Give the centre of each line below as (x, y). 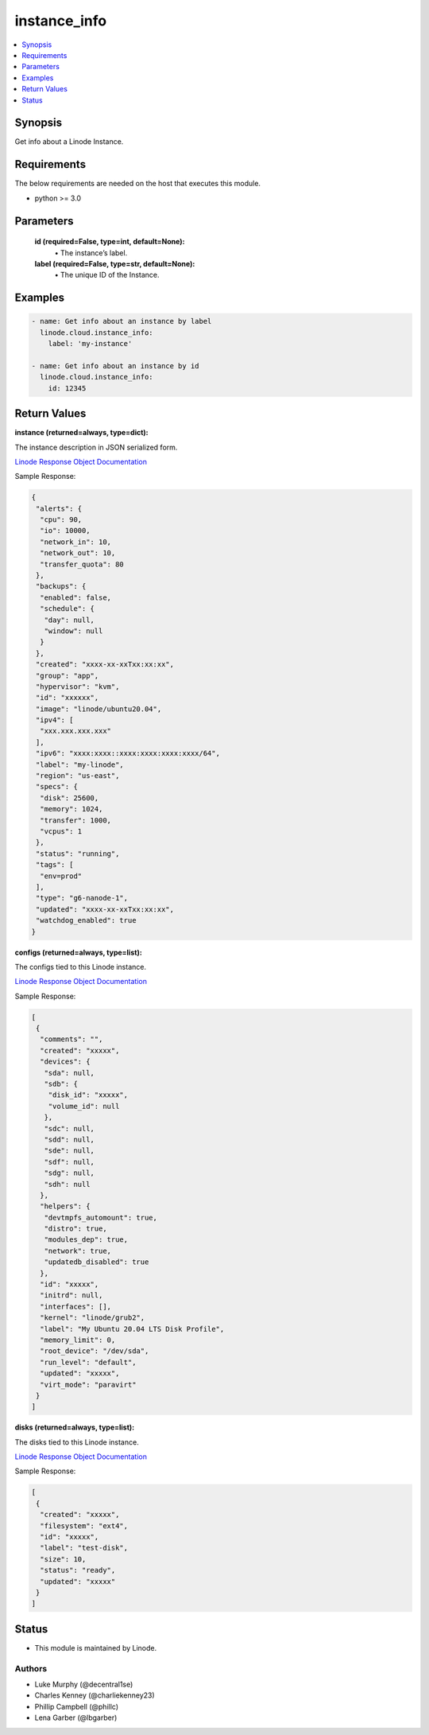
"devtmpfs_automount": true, (101, 1218)
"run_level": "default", (88, 1362)
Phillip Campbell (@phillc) (77, 1706)
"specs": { (57, 787)
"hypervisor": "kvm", (78, 687)
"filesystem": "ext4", (84, 1526)
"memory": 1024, (71, 809)
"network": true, (77, 1251)
